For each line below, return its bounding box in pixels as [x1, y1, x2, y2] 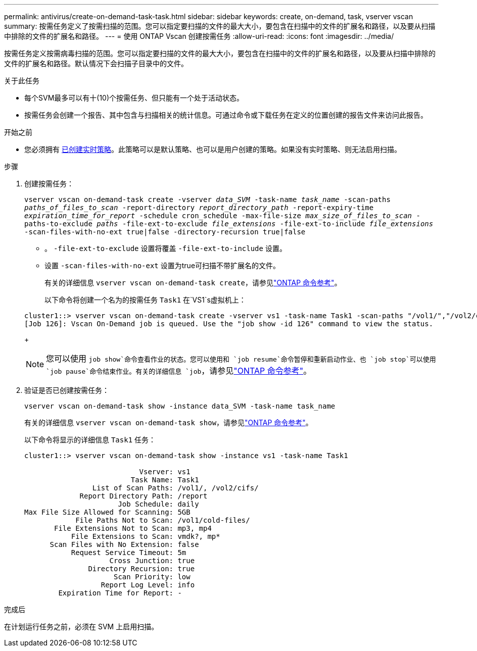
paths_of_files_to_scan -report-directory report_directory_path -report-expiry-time [24, 204, 374, 212]
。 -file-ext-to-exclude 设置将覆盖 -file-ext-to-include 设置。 [44, 244, 287, 253]
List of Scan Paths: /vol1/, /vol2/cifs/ [92, 484, 259, 492]
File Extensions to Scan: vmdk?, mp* [71, 532, 220, 540]
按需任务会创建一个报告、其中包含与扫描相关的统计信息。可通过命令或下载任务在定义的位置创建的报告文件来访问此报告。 [24, 111, 427, 119]
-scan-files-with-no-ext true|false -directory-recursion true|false [24, 228, 306, 236]
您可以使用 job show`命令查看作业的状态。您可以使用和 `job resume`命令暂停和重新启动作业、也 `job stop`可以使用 [46, 354, 436, 364]
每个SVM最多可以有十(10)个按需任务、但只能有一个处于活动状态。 [24, 93, 244, 102]
